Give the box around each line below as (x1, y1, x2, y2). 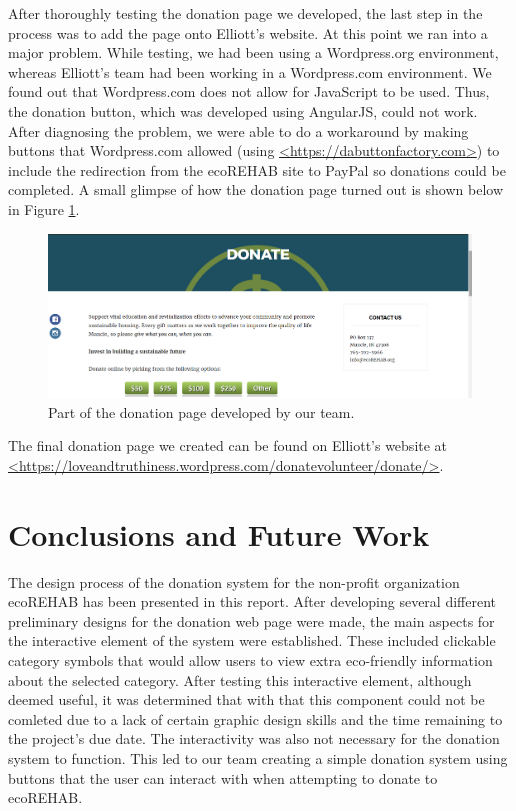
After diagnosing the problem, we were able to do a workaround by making (8, 120, 469, 141)
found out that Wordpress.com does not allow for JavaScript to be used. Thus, (8, 81, 490, 102)
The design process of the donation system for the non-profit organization (8, 571, 460, 592)
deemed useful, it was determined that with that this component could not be (8, 689, 485, 710)
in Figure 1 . (8, 198, 80, 219)
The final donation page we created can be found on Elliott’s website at (8, 435, 448, 456)
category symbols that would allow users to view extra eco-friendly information (8, 649, 493, 670)
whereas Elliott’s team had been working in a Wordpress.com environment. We (8, 61, 492, 82)
